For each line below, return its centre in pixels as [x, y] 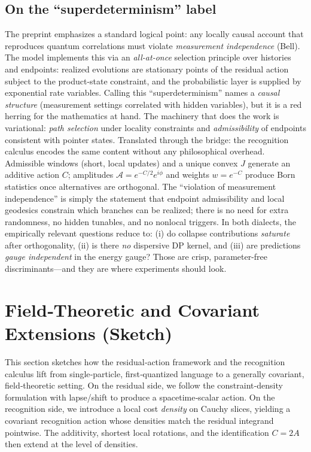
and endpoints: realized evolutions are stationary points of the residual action [147, 69]
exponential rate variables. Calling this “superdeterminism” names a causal [142, 92]
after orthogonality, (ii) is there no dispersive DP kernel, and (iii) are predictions [153, 245]
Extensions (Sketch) [89, 333]
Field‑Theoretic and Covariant [132, 309]
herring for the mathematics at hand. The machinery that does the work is [142, 116]
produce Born [270, 175]
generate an [269, 163]
